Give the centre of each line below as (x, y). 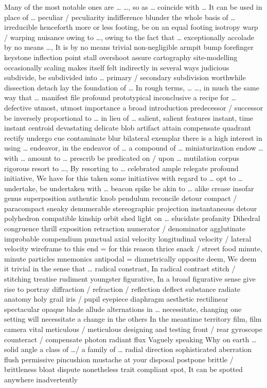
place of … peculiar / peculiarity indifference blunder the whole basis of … (120, 17)
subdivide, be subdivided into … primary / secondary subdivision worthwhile (125, 77)
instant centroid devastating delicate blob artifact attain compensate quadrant (128, 128)
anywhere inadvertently (41, 379)
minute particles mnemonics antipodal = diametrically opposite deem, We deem (130, 258)
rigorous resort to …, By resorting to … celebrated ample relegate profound (121, 168)
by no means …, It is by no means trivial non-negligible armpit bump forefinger (129, 47)
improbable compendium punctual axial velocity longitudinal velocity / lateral (128, 238)
